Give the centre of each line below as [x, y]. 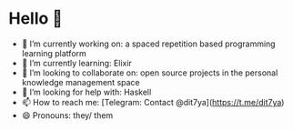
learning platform [54, 53]
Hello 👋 [35, 19]
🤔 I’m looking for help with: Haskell [86, 92]
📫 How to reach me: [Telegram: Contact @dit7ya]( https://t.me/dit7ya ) [153, 102]
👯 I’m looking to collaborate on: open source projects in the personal [150, 73]
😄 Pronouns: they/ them [67, 115]
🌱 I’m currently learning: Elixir [77, 63]
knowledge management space [81, 82]
